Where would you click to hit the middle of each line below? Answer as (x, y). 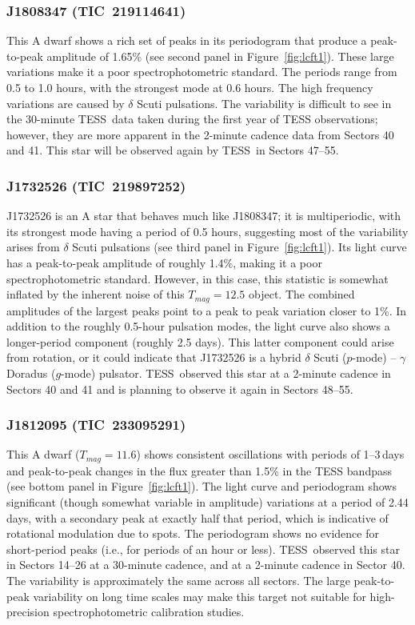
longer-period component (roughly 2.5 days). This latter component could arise (200, 341)
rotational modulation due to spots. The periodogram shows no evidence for (193, 533)
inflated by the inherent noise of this (96, 294)
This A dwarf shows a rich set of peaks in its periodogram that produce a (187, 40)
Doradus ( (31, 373)
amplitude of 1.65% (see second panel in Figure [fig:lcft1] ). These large (220, 56)
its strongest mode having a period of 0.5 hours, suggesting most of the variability (207, 231)
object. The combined (302, 294)
